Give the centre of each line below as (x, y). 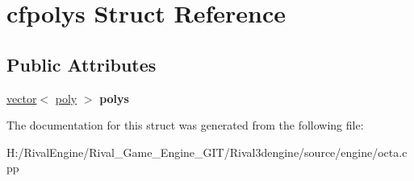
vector (22, 98)
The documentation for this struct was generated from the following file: (185, 125)
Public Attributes (82, 64)
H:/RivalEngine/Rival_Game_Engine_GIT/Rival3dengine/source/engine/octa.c (207, 152)
